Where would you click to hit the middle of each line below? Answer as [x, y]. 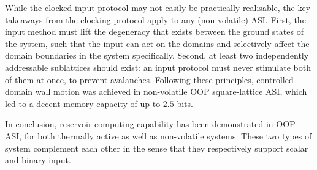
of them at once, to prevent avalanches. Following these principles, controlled [149, 79]
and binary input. [38, 160]
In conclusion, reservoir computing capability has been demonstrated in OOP [150, 124]
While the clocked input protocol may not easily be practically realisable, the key [158, 7]
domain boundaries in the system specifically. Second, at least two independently [157, 55]
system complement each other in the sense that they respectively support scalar [157, 148]
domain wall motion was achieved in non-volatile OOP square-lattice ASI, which [156, 91]
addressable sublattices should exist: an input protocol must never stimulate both [158, 67]
